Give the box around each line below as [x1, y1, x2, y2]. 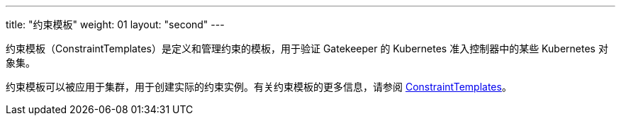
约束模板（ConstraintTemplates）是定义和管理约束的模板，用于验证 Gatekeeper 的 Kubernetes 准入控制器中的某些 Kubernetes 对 [6, 42, 608, 54]
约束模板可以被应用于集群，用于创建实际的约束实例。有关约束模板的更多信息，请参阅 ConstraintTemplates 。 [6, 81, 512, 93]
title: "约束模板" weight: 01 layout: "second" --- [6, 18, 225, 30]
